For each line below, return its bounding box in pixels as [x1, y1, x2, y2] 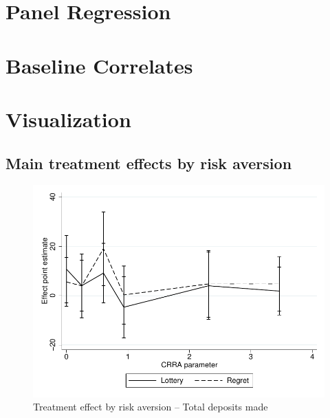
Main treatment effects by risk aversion [5, 152, 292, 173]
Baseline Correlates [5, 51, 193, 79]
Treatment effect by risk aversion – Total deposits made [33, 399, 268, 414]
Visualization [5, 104, 131, 133]
